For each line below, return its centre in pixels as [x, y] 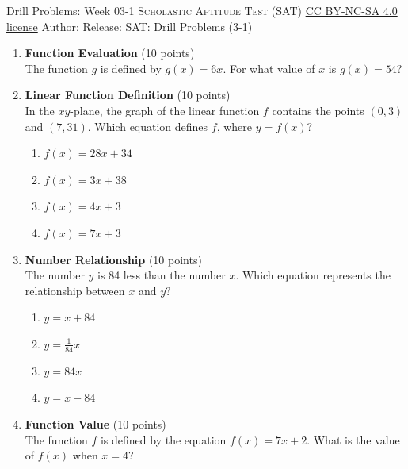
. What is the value [353, 439]
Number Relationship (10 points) [113, 259]
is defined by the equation [163, 439]
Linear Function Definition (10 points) [128, 95]
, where [235, 126]
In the [40, 110]
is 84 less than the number [162, 275]
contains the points [318, 110]
